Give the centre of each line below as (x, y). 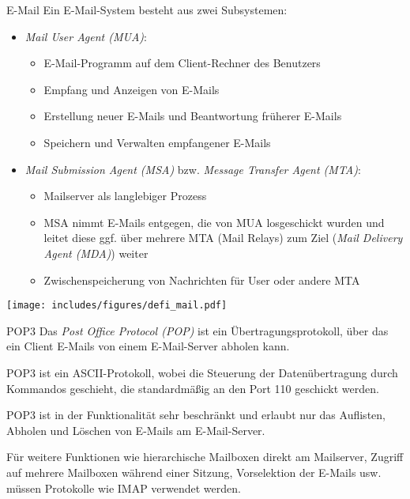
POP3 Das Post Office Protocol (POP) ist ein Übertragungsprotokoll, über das (197, 330)
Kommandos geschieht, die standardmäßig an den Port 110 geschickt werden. (193, 388)
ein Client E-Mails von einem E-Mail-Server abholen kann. (148, 346)
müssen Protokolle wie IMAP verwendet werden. (124, 488)
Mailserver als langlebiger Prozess (125, 196)
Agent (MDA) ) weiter (96, 253)
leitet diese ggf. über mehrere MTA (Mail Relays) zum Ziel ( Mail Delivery (223, 238)
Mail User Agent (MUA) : (86, 36)
